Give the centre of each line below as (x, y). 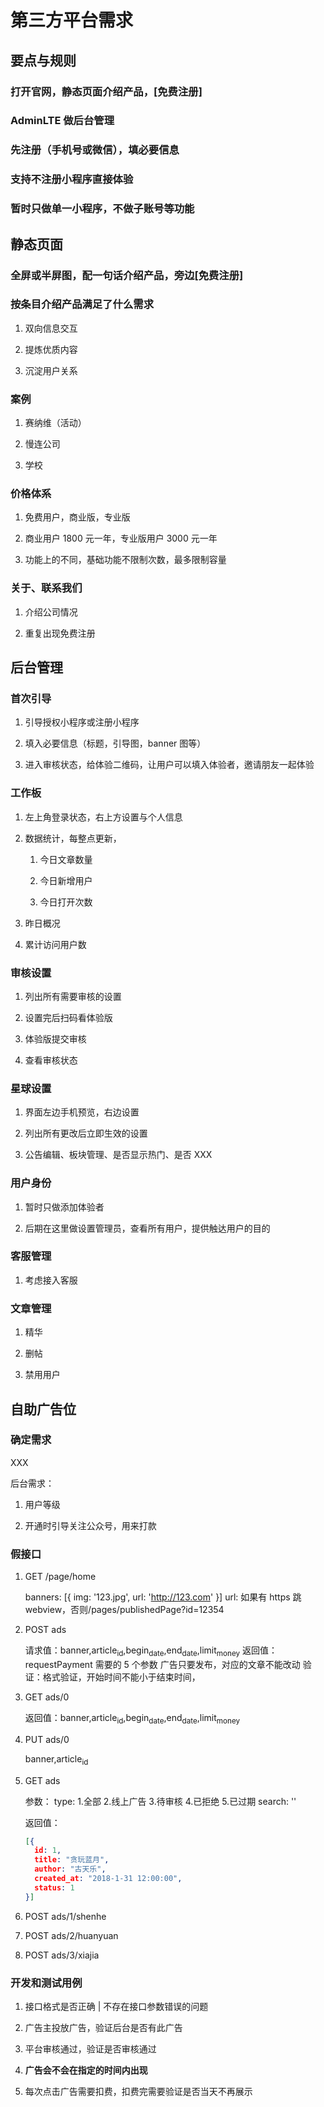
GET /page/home (60, 1577)
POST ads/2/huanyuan (71, 1935)
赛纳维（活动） (55, 423)
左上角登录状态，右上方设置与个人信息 (103, 817)
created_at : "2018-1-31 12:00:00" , (108, 1879)
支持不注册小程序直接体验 (72, 179)
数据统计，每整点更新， (73, 838)
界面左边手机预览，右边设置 (82, 1112)
